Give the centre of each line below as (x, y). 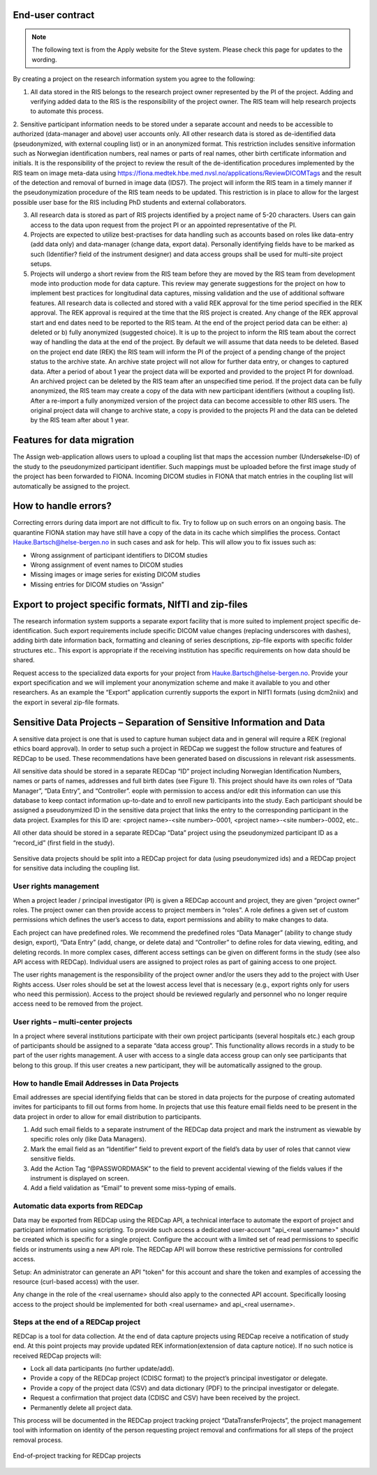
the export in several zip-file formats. (66, 702)
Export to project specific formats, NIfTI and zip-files (130, 604)
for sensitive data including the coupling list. (76, 868)
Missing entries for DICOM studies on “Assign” (97, 584)
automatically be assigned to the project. (72, 486)
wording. (44, 59)
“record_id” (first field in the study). (64, 843)
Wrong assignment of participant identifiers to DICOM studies (119, 555)
